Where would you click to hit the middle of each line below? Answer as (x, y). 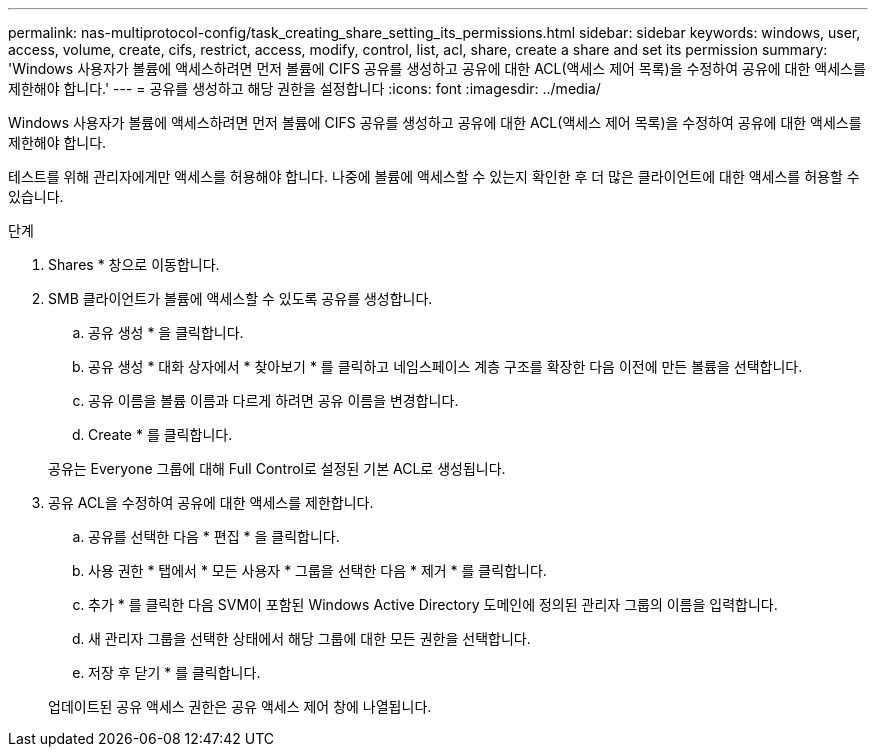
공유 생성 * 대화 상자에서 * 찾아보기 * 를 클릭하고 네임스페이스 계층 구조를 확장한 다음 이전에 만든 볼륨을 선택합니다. (445, 366)
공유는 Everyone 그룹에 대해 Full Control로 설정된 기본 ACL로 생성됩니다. (277, 468)
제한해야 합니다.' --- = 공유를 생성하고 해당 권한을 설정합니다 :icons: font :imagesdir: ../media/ (304, 88)
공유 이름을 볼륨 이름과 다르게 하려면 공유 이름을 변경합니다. (273, 400)
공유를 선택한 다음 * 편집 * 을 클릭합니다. (214, 536)
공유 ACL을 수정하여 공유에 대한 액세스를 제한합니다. (211, 502)
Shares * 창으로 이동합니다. (134, 264)
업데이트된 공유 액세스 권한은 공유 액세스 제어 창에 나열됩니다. (240, 706)
